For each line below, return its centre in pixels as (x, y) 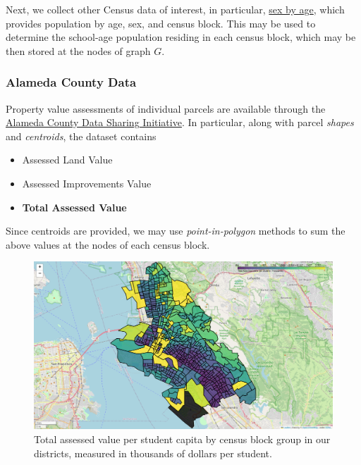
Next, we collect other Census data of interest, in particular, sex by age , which (175, 9)
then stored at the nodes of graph (78, 50)
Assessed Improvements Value (87, 183)
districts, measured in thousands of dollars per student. (153, 453)
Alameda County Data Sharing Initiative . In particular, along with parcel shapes (180, 122)
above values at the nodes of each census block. (108, 244)
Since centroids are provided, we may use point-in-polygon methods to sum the (176, 231)
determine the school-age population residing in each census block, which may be (181, 37)
